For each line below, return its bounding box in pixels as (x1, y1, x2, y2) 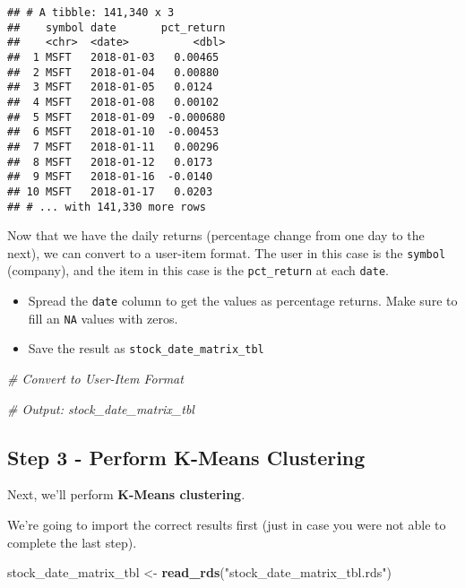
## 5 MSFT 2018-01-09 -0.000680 (7, 110, 226, 124)
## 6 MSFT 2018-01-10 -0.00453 (7, 125, 220, 139)
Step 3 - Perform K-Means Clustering (7, 443, 366, 471)
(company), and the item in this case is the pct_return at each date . (7, 261, 389, 280)
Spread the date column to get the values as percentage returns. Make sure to (28, 291, 458, 310)
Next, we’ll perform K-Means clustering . (7, 485, 245, 504)
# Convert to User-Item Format (7, 369, 184, 388)
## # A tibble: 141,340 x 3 (7, 6, 175, 19)
